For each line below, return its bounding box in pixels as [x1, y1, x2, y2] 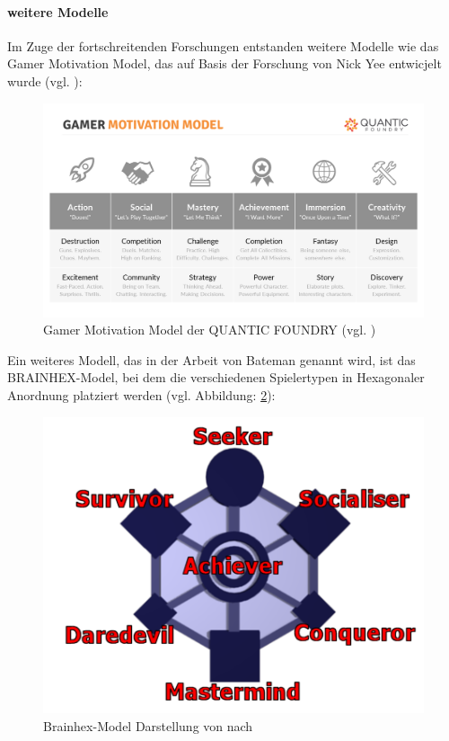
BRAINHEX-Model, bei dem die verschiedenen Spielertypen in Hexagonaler [7, 368, 425, 387]
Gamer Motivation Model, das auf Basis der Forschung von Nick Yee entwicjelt [7, 54, 442, 73]
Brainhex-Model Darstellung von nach [43, 716, 253, 735]
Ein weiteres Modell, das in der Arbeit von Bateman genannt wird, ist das [7, 350, 416, 369]
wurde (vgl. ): [7, 71, 83, 90]
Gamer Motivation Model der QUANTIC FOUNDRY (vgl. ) [43, 320, 376, 339]
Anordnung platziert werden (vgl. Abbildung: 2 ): [7, 386, 276, 405]
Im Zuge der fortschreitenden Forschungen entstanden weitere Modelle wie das [7, 36, 439, 55]
